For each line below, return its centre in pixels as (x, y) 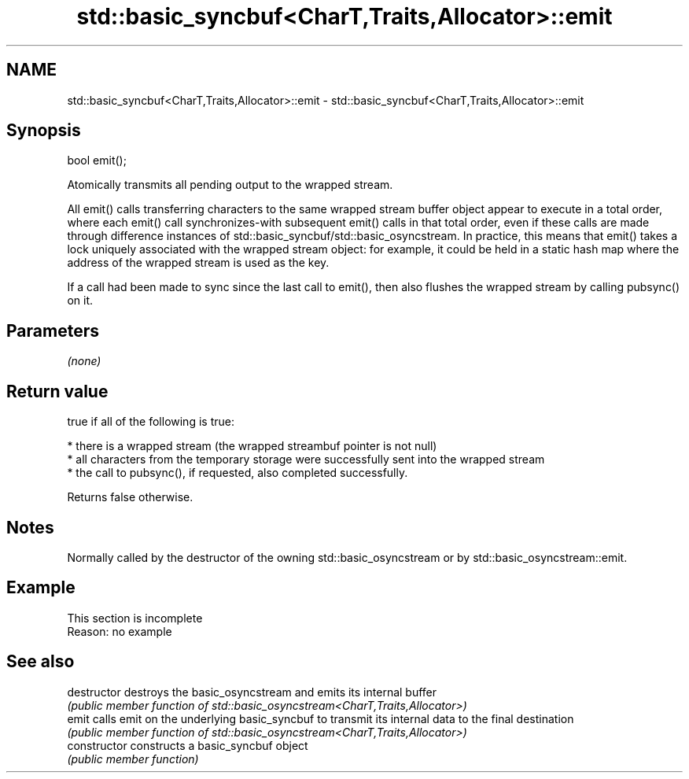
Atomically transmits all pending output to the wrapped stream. (230, 185)
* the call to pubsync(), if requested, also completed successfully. (238, 473)
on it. (80, 301)
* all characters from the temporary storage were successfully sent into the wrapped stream (306, 460)
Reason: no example (120, 631)
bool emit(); (97, 161)
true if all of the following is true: (151, 422)
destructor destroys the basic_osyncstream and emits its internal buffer (252, 692)
